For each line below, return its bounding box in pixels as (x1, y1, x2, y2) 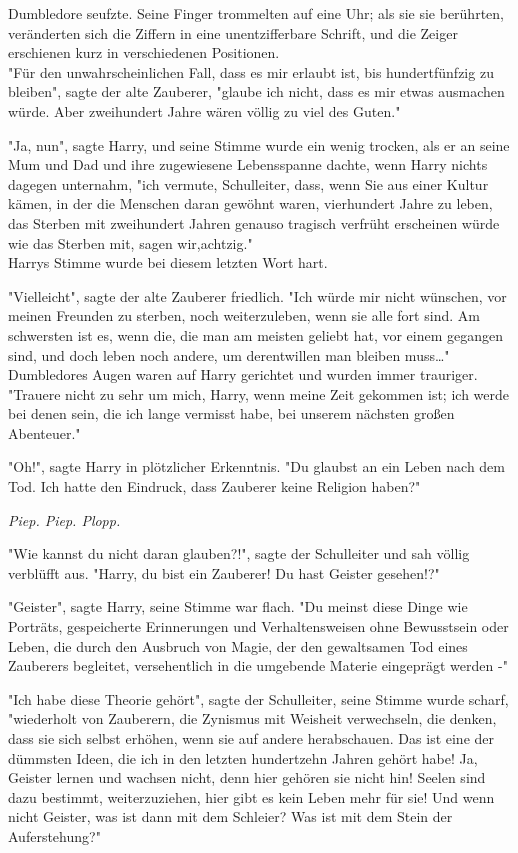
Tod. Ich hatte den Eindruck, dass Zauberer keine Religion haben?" (8, 476, 421, 497)
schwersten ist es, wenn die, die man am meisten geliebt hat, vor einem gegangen (8, 324, 504, 345)
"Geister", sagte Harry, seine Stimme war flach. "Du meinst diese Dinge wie (8, 596, 468, 617)
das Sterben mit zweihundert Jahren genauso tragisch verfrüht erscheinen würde (8, 212, 500, 233)
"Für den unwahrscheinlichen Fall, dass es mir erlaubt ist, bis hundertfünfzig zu (8, 61, 494, 82)
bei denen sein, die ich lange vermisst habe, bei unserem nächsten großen (8, 403, 455, 424)
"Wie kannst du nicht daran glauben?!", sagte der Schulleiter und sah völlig (8, 543, 470, 564)
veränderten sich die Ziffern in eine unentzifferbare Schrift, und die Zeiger (8, 22, 458, 43)
